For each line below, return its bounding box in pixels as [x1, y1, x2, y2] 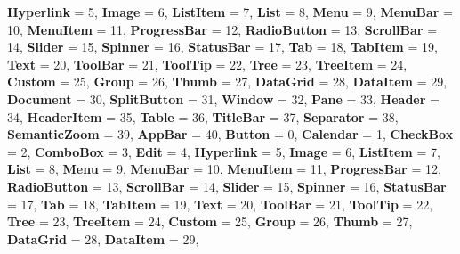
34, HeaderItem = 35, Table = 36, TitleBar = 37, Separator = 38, [7, 107, 399, 126]
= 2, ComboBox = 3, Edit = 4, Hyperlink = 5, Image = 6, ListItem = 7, [7, 142, 440, 160]
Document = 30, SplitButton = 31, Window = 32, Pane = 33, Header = [7, 89, 440, 108]
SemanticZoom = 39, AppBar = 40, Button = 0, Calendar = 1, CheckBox [7, 125, 454, 143]
